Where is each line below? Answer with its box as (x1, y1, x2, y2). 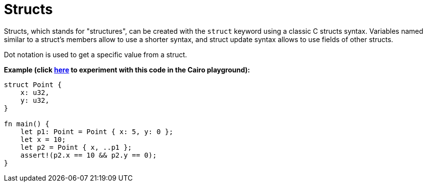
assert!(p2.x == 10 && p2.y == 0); (20, 151, 157, 159)
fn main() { (4, 119, 49, 128)
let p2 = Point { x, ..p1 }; (20, 143, 132, 151)
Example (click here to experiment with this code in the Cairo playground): (4, 65, 250, 74)
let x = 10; (20, 135, 66, 143)
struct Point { (4, 80, 62, 89)
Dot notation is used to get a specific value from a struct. (4, 50, 187, 59)
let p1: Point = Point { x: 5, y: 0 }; (20, 127, 173, 136)
